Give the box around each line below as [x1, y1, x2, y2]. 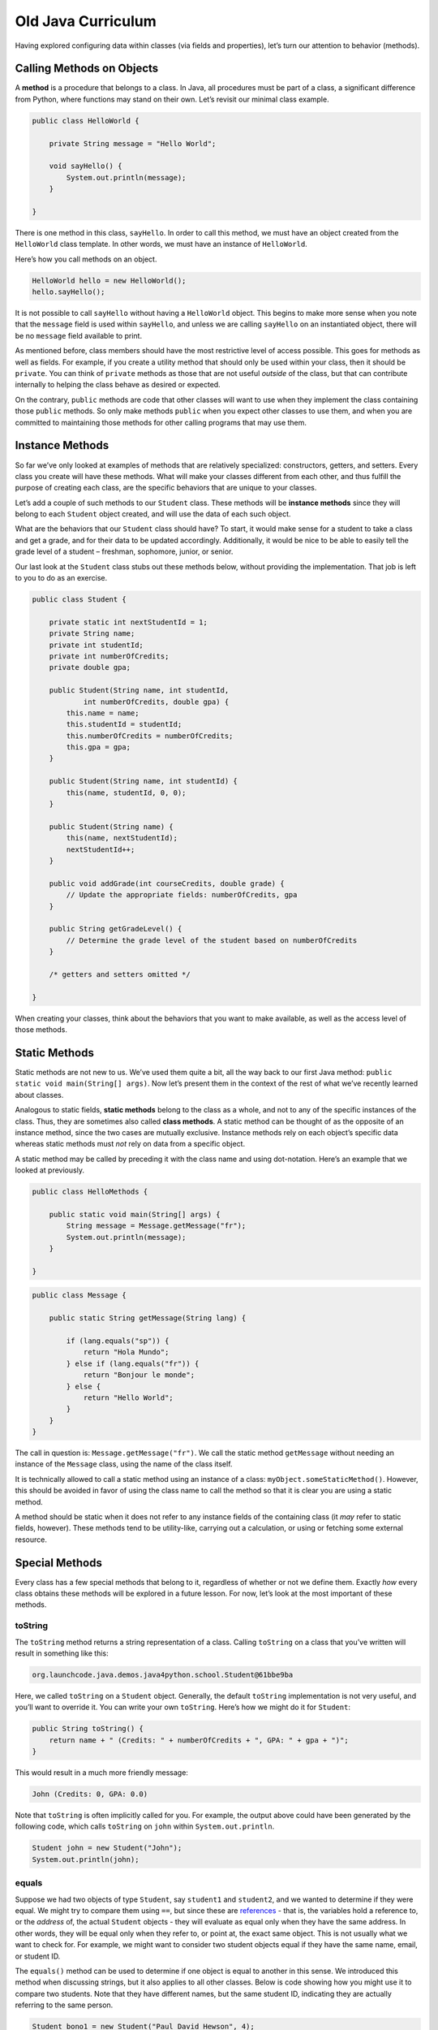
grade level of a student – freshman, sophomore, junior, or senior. [15, 546, 234, 556]
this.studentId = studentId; [66, 719, 182, 729]
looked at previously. [15, 1165, 85, 1175]
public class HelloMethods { [32, 1187, 148, 1197]
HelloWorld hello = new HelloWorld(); [32, 276, 187, 285]
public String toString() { [32, 1724, 144, 1734]
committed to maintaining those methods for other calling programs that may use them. [15, 417, 307, 427]
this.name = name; [66, 708, 140, 718]
